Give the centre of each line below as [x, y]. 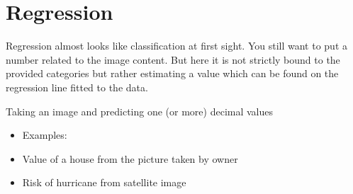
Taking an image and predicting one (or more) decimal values [140, 111]
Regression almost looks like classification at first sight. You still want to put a [176, 46]
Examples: [45, 135]
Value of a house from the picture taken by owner [130, 158]
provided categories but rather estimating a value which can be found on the [172, 73]
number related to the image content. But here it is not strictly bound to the [173, 59]
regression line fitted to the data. [77, 87]
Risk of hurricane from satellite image [104, 182]
